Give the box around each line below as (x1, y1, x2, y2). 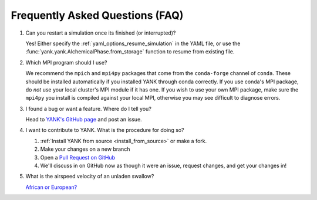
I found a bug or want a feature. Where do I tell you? (25, 105, 152, 112)
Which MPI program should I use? (25, 59, 107, 66)
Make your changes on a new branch (40, 145, 130, 152)
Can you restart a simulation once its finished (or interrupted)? (25, 29, 176, 36)
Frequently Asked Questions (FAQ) (11, 9, 184, 22)
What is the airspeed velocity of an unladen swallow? (25, 173, 154, 180)
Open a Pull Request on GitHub (40, 154, 116, 161)
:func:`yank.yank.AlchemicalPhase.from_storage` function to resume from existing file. (25, 48, 235, 55)
